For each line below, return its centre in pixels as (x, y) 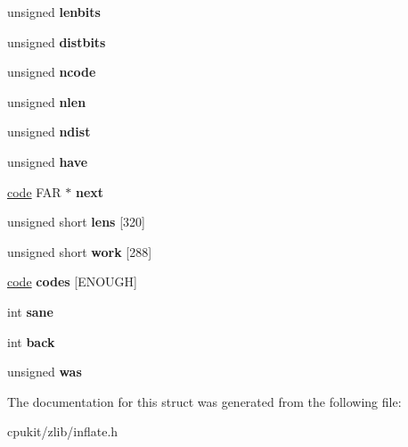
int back (31, 341)
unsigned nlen (47, 101)
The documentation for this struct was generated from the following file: (204, 401)
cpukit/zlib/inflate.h (63, 431)
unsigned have (48, 161)
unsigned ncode (52, 72)
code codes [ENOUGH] (72, 281)
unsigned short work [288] (80, 251)
